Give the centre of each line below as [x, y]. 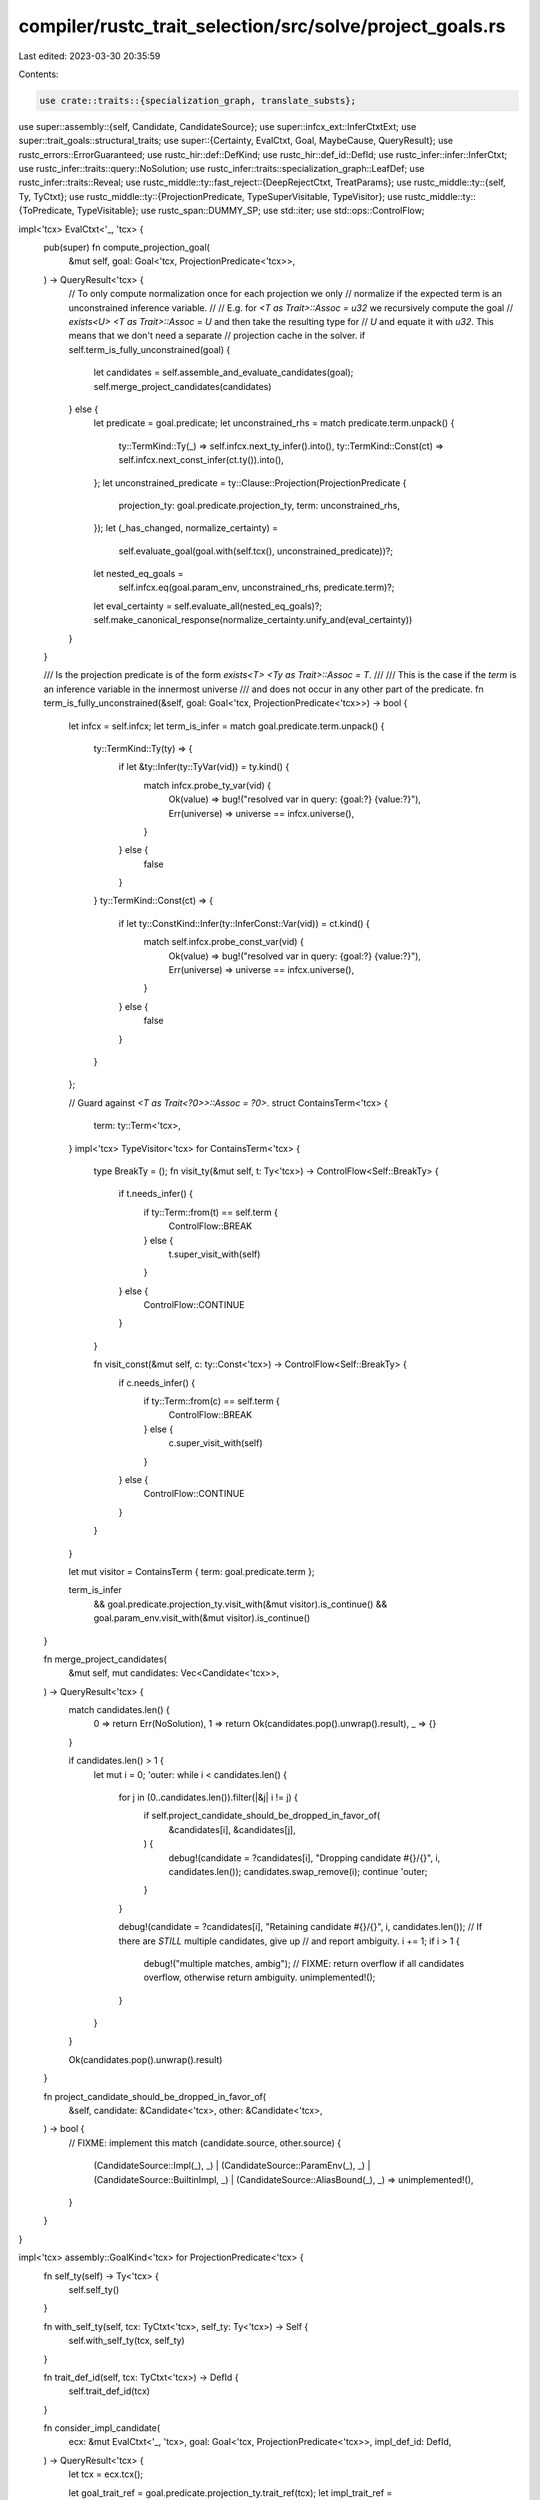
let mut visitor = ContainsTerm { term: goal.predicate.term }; [191, 1571]
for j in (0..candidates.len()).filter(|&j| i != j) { [208, 1797]
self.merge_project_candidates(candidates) [182, 386]
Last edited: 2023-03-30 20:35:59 [89, 56]
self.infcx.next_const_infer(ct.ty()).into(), [201, 460]
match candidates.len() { [119, 1710]
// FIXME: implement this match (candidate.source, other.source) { [205, 2142]
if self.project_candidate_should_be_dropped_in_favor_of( [262, 1816]
